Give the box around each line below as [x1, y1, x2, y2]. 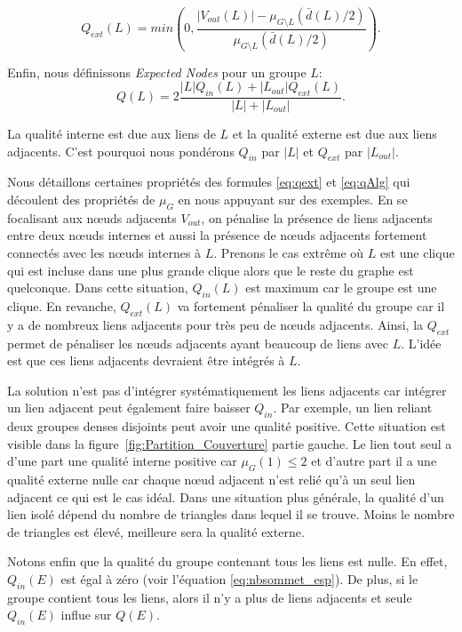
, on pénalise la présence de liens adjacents [201, 208, 433, 227]
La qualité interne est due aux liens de [7, 124, 216, 142]
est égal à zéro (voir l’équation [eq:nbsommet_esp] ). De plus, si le [60, 570, 418, 588]
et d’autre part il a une [311, 452, 437, 470]
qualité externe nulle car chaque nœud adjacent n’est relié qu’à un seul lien [7, 470, 416, 489]
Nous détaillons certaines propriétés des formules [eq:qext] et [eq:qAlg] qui [7, 172, 410, 191]
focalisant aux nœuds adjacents [7, 208, 177, 227]
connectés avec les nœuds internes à [7, 243, 202, 261]
